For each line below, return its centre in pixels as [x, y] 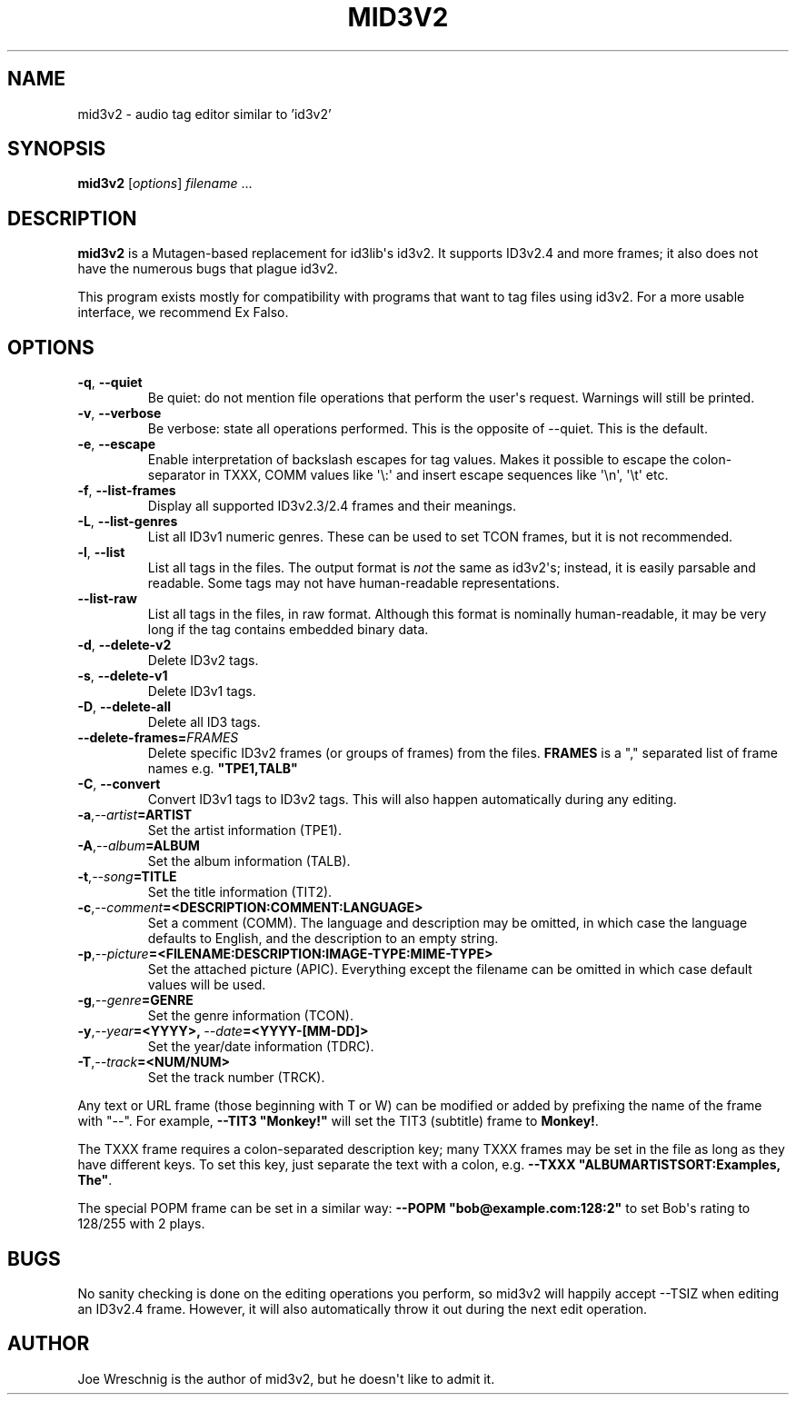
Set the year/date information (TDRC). [261, 1047]
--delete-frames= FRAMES [158, 738]
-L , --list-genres [128, 522]
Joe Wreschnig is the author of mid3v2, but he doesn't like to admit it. [286, 1378]
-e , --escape [117, 444]
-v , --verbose [119, 413]
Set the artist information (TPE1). [244, 830]
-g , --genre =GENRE [135, 1000]
